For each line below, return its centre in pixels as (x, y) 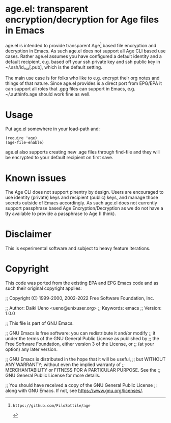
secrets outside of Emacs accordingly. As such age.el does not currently (81, 203)
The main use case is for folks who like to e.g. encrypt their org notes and (82, 78)
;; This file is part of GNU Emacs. (39, 323)
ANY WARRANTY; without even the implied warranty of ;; (65, 365)
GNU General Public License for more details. (53, 375)
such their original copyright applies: (44, 288)
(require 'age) (21, 138)
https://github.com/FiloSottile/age (51, 406)
